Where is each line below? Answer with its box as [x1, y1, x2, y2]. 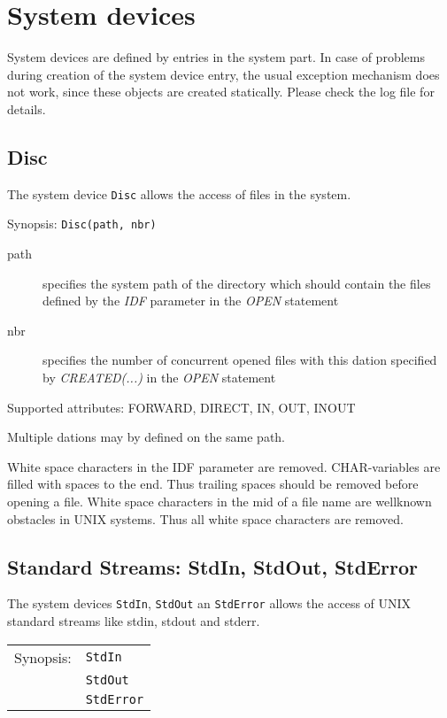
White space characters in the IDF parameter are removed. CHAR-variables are [7, 457, 441, 475]
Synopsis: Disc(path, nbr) [7, 214, 157, 233]
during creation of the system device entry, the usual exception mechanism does [7, 65, 440, 83]
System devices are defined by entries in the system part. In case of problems [7, 48, 425, 66]
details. [7, 99, 46, 118]
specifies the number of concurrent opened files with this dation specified [42, 351, 437, 369]
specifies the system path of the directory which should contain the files [42, 274, 431, 292]
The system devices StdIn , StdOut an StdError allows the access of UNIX [7, 594, 412, 613]
